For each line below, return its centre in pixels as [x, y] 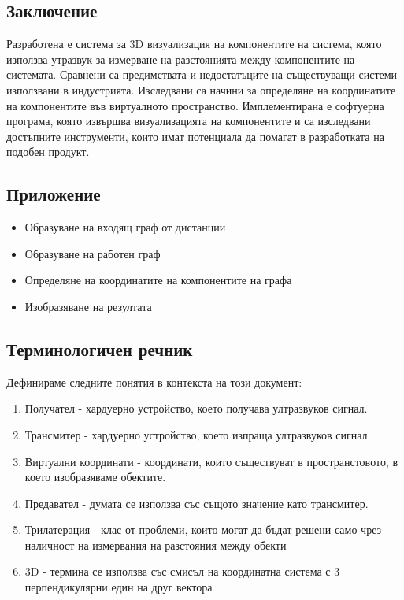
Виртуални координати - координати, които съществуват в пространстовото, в [211, 461]
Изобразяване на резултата [88, 306]
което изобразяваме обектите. [95, 477]
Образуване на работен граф [93, 253]
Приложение [54, 194]
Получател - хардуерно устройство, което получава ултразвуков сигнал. [196, 408]
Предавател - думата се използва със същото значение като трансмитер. [196, 503]
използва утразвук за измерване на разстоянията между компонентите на [181, 59]
